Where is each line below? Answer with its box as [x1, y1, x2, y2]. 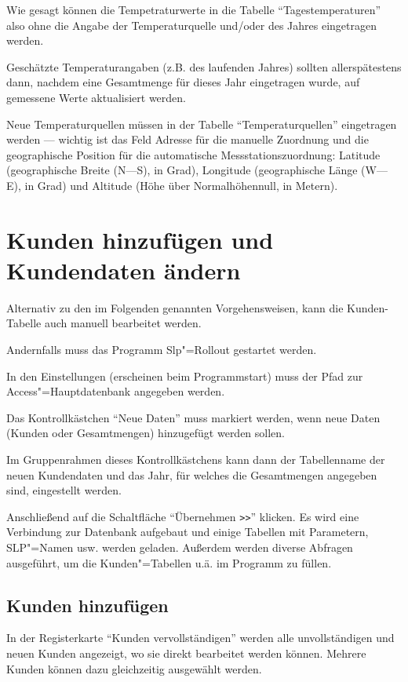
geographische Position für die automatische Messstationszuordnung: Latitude [6, 146, 381, 162]
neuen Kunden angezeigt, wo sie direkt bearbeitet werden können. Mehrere [6, 645, 366, 662]
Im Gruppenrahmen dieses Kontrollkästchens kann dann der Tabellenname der [6, 451, 385, 467]
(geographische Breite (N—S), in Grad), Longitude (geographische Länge [6, 162, 358, 178]
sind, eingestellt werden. [6, 482, 122, 498]
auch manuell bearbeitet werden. [44, 315, 202, 331]
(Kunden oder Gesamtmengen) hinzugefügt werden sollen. [6, 425, 286, 441]
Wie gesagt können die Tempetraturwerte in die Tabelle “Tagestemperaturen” [6, 2, 381, 17]
